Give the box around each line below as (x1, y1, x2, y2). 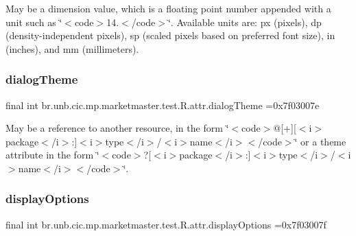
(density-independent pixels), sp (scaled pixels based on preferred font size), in (5, 28, 335, 43)
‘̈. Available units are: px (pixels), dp (167, 14, 322, 29)
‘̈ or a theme (294, 134, 346, 148)
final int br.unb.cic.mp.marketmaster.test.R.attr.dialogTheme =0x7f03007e (5, 97, 320, 112)
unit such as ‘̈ (5, 14, 62, 29)
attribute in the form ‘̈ (5, 147, 99, 162)
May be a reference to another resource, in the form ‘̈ (5, 121, 229, 135)
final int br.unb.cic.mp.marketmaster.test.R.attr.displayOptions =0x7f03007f (5, 217, 327, 231)
